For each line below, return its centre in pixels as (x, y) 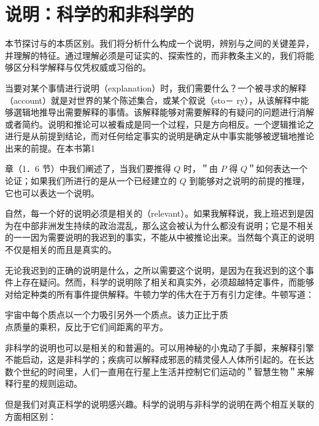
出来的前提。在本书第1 (50, 148)
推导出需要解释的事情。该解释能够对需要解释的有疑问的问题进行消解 (176, 112)
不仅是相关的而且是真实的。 (61, 250)
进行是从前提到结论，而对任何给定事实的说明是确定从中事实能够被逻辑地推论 (159, 136)
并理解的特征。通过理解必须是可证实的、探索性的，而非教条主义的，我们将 (155, 55)
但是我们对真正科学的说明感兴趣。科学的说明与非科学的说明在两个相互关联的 (159, 404)
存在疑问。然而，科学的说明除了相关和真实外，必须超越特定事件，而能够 (168, 282)
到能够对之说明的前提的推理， (249, 181)
